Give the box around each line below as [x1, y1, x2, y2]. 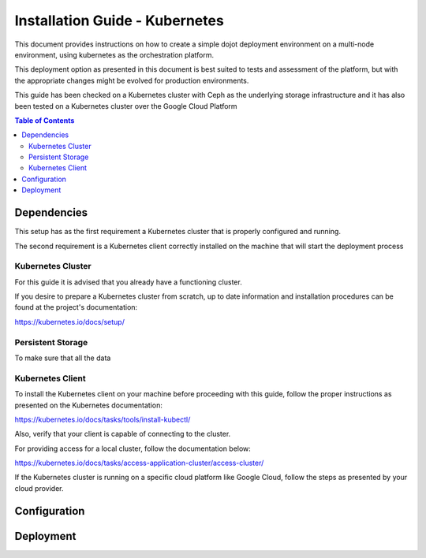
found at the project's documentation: [14, 303, 138, 312]
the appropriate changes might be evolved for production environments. [14, 76, 249, 85]
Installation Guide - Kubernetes [14, 12, 224, 29]
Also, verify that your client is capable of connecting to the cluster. [14, 430, 231, 439]
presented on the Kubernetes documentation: [14, 400, 163, 410]
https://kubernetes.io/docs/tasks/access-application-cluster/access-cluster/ [14, 458, 264, 468]
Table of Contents [14, 115, 75, 125]
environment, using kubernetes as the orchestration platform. [14, 50, 215, 59]
